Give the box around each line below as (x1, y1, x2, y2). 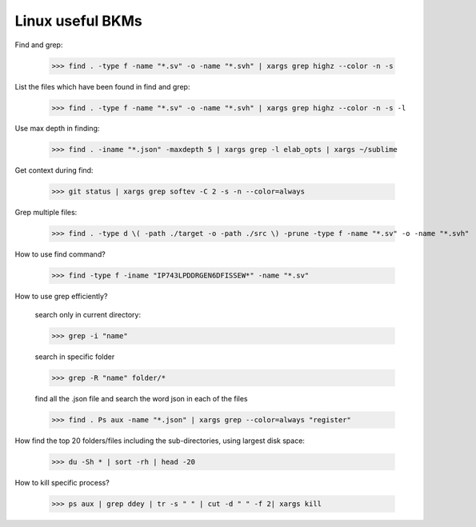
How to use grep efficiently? (14, 292, 108, 301)
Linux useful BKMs (14, 12, 143, 30)
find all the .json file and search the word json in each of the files (34, 393, 248, 403)
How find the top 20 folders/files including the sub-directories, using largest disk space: (14, 436, 306, 445)
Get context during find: (14, 166, 94, 175)
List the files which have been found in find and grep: (14, 82, 190, 91)
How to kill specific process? (14, 477, 110, 487)
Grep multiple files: (14, 208, 78, 218)
